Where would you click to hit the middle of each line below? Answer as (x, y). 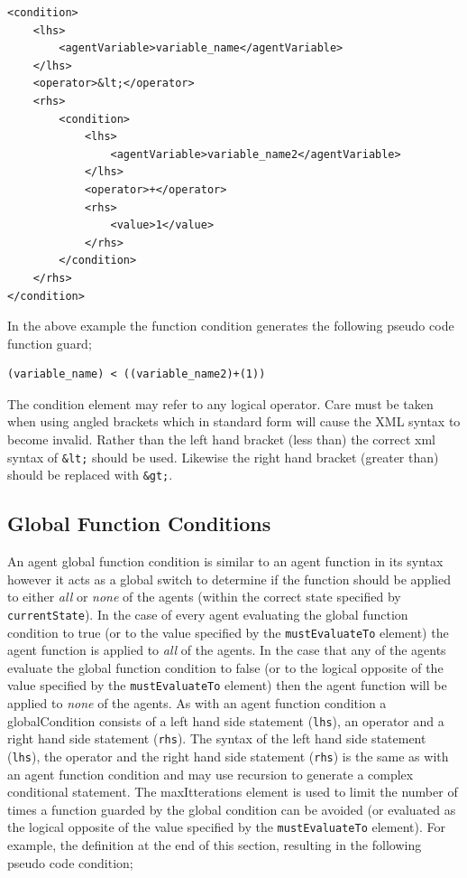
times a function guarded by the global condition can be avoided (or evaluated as (232, 809)
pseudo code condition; (70, 862)
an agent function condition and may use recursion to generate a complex (211, 774)
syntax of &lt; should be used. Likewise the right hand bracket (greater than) (223, 457)
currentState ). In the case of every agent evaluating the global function (208, 614)
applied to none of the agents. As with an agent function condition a (197, 703)
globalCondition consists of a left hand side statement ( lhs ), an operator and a (226, 720)
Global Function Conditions (139, 523)
